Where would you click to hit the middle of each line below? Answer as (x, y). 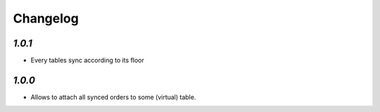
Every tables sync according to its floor (87, 61)
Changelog (46, 18)
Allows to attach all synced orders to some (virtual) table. (113, 97)
